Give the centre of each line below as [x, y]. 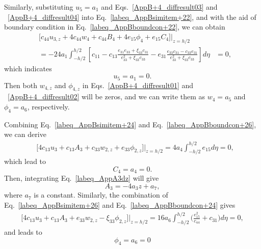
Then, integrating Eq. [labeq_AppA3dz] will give [82, 178]
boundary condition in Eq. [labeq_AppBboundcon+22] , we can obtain [115, 27]
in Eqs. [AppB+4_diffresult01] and [138, 85]
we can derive [25, 134]
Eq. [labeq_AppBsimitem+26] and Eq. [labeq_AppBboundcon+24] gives [120, 205]
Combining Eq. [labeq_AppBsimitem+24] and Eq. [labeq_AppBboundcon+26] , [130, 124]
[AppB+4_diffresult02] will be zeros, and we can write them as [107, 96]
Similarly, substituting [39, 7]
